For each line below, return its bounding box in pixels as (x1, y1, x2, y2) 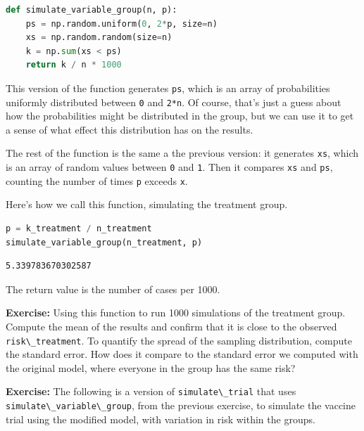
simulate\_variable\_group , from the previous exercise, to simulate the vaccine (6, 398, 356, 413)
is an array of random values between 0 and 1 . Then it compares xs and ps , (6, 160, 333, 174)
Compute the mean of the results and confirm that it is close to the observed (6, 319, 337, 333)
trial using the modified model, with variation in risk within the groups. (6, 411, 315, 426)
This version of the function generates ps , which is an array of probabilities (6, 80, 330, 95)
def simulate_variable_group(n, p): (6, 5, 177, 15)
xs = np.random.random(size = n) (25, 32, 172, 43)
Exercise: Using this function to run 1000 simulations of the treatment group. (6, 305, 346, 320)
